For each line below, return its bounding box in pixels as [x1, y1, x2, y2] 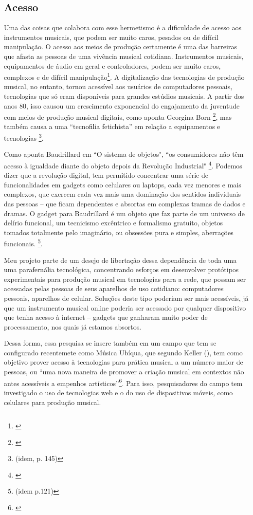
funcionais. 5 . [4, 237, 43, 248]
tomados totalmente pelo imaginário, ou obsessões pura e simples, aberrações [4, 227, 234, 237]
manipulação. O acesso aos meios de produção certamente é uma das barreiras [4, 41, 237, 52]
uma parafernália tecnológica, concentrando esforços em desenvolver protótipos [4, 264, 239, 275]
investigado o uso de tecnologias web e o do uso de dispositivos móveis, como [4, 387, 233, 397]
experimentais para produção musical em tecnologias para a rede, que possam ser [4, 274, 246, 284]
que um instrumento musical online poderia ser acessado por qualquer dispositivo [4, 302, 246, 313]
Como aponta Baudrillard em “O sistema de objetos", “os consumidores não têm [4, 149, 244, 159]
